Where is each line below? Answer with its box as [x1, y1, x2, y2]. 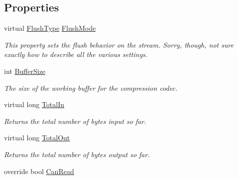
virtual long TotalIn [4, 99, 65, 110]
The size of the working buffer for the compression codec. [4, 82, 178, 93]
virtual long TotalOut [4, 132, 70, 143]
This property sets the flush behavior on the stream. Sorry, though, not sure [4, 39, 234, 50]
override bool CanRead [4, 166, 74, 176]
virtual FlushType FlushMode [4, 23, 96, 33]
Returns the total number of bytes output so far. [4, 149, 150, 159]
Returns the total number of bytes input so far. [4, 116, 146, 126]
